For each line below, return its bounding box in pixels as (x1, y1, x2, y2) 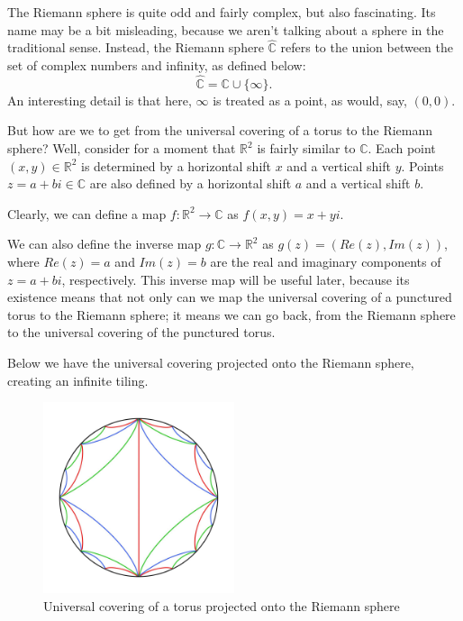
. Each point (368, 139, 436, 157)
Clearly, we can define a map (7, 204, 167, 223)
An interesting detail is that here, (7, 90, 192, 109)
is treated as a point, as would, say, (213, 90, 407, 109)
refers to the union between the (280, 38, 454, 57)
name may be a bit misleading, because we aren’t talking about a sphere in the (7, 20, 444, 39)
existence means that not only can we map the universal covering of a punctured (7, 288, 452, 306)
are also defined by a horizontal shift (89, 174, 292, 193)
